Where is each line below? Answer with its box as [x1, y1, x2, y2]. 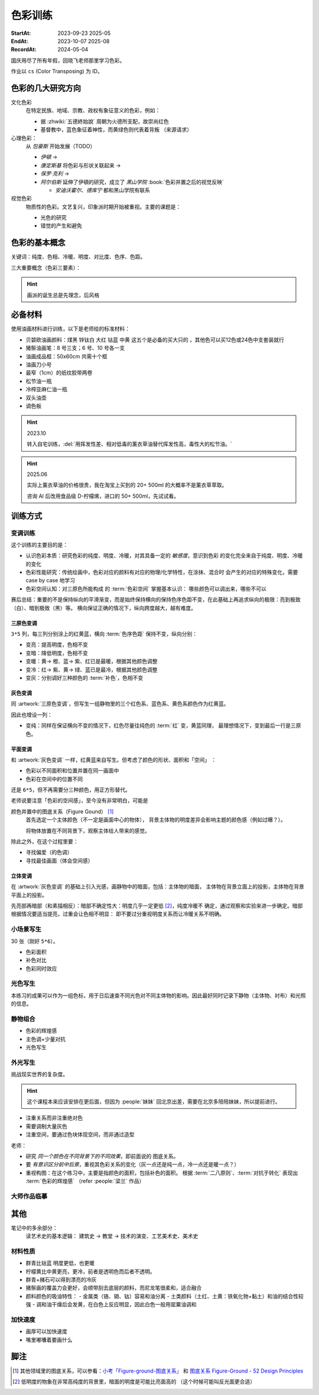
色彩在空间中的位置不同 [25, 775, 83, 783]
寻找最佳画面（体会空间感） [25, 857, 93, 864]
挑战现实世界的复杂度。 [11, 1070, 68, 1078]
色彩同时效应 [25, 965, 57, 972]
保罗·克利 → [40, 170, 70, 177]
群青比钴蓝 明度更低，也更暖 [25, 1260, 95, 1267]
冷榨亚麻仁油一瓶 [25, 386, 67, 393]
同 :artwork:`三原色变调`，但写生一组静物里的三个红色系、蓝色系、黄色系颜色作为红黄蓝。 [11, 700, 229, 708]
